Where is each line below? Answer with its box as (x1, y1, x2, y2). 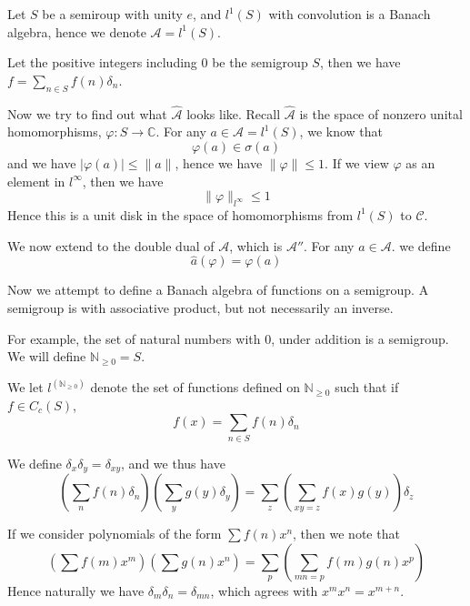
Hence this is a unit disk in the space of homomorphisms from (7, 205, 354, 224)
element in (7, 171, 65, 190)
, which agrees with (210, 581, 318, 600)
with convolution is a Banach (268, 5, 431, 23)
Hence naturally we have (7, 581, 145, 600)
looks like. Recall (186, 104, 281, 123)
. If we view (325, 153, 389, 172)
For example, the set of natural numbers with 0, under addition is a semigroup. (7, 328, 449, 348)
